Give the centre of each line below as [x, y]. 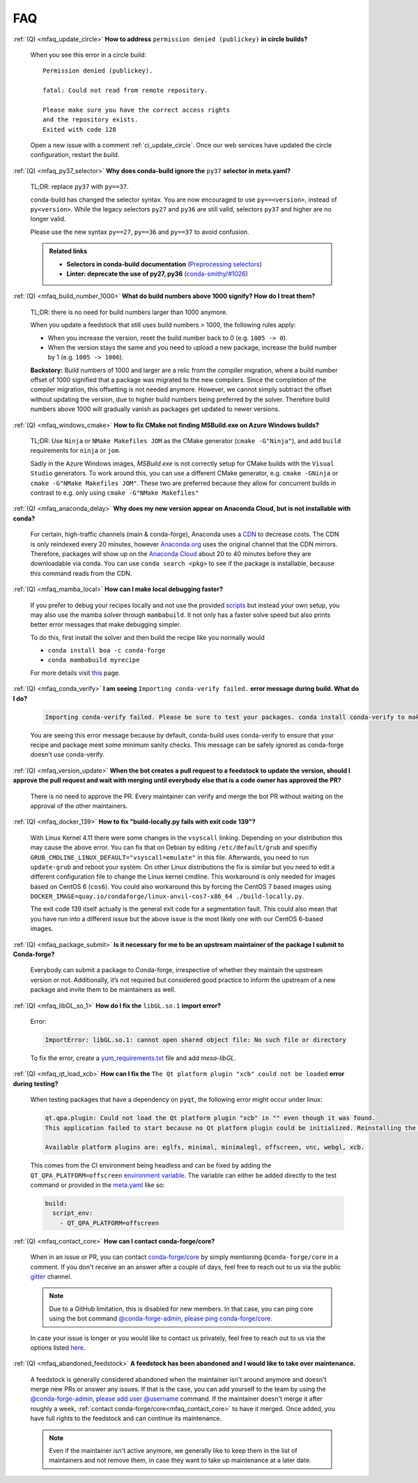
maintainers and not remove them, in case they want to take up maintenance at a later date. [180, 1460]
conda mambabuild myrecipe [94, 660]
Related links [68, 251]
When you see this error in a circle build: [88, 54]
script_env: [73, 1213]
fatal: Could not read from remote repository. [125, 90]
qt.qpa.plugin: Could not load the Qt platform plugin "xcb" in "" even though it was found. [210, 1118]
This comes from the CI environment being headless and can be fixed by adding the [151, 1165]
